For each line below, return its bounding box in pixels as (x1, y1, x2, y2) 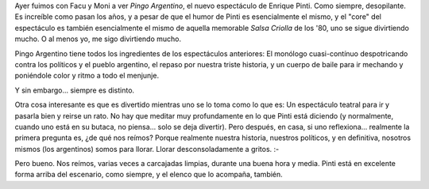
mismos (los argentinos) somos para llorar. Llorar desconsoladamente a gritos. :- (14, 144, 280, 153)
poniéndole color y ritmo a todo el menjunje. (14, 71, 159, 81)
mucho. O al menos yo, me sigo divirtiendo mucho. (14, 34, 182, 43)
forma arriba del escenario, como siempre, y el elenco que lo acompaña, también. (14, 170, 284, 180)
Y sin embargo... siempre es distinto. (14, 85, 135, 95)
